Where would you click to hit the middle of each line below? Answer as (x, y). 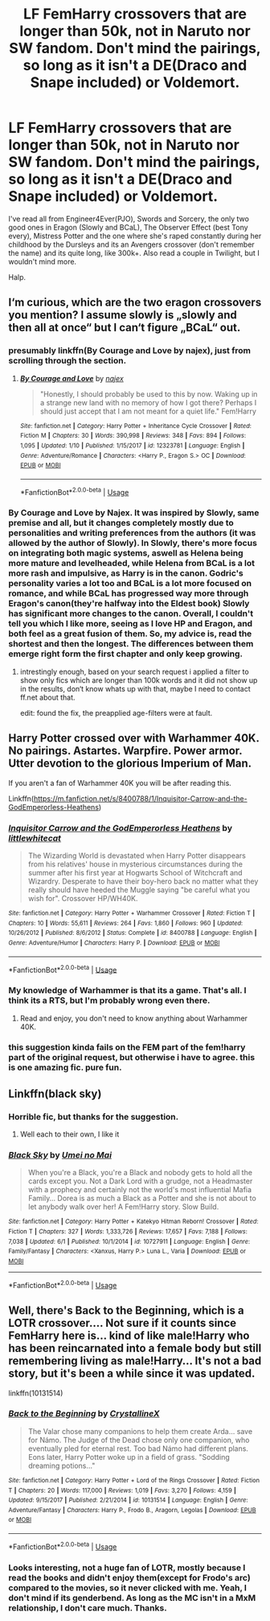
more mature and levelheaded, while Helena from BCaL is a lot (132, 563)
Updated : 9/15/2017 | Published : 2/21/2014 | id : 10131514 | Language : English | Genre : (128, 1500)
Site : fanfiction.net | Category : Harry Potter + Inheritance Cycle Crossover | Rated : (135, 426)
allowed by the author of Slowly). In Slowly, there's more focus (133, 543)
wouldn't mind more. (43, 261)
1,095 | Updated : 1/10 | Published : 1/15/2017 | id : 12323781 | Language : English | (132, 445)
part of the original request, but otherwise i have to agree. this (132, 1058)
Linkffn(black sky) (55, 1093)
